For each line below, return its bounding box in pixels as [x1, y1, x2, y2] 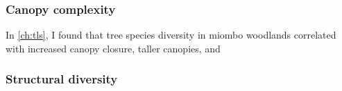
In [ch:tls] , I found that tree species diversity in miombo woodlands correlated [6, 28, 336, 42]
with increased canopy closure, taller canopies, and [6, 41, 221, 55]
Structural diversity [6, 70, 118, 88]
